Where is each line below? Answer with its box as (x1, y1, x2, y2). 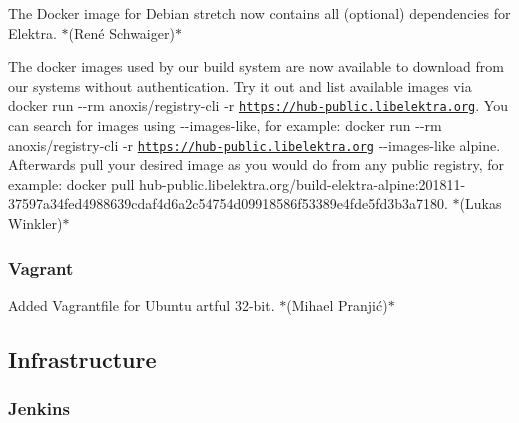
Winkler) (8, 213, 63, 234)
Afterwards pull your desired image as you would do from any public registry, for (8, 154, 505, 175)
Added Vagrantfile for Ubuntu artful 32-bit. (8, 294, 275, 315)
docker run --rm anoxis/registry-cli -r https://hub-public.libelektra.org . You (8, 95, 508, 116)
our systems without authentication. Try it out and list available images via (8, 75, 472, 96)
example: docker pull (8, 173, 135, 194)
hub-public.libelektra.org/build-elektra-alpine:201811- (139, 173, 466, 194)
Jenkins (8, 396, 70, 421)
